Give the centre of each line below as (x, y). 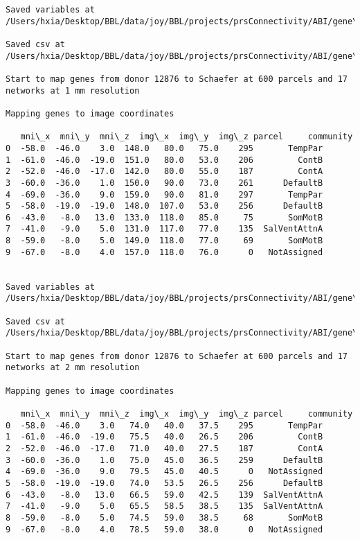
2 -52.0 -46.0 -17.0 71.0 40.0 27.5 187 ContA (164, 448)
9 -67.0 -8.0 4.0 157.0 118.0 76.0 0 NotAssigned (164, 252)
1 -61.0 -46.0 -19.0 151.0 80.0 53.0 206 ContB (164, 160)
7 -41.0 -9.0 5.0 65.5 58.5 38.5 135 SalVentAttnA (164, 506)
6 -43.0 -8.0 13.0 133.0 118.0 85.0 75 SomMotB (164, 217)
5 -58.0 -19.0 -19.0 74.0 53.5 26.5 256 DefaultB (164, 483)
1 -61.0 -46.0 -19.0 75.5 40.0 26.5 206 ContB (164, 437)
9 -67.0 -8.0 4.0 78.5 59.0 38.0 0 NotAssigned (164, 529)
